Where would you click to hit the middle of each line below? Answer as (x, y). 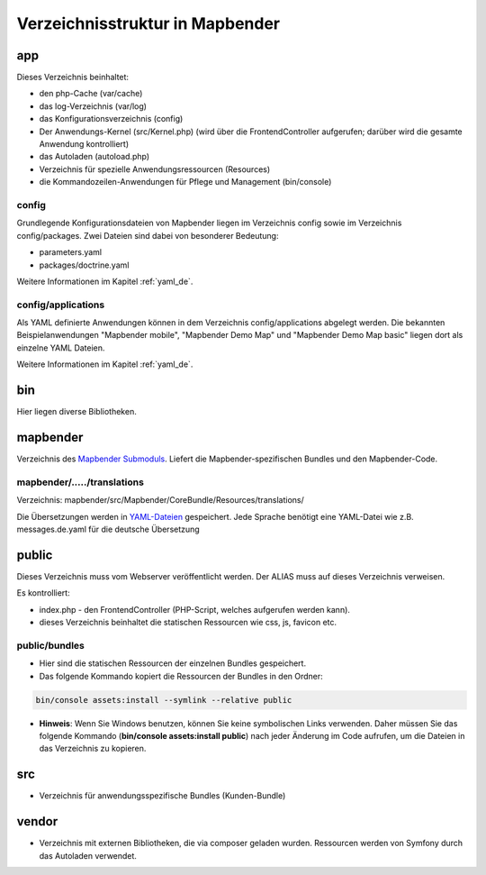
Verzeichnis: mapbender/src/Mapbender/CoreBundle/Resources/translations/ (161, 500)
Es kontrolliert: (44, 593)
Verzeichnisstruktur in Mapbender (148, 23)
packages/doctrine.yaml (84, 265)
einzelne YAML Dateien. (61, 348)
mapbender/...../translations (80, 482)
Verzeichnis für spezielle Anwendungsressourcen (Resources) (155, 169)
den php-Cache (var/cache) (91, 94)
